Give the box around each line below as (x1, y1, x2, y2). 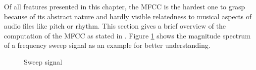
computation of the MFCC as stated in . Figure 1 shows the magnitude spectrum (4, 30, 251, 40)
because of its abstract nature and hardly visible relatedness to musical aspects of (4, 11, 252, 21)
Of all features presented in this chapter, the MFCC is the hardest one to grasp (4, 1, 245, 11)
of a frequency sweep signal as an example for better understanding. (4, 40, 210, 50)
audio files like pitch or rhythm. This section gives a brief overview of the (4, 21, 226, 31)
